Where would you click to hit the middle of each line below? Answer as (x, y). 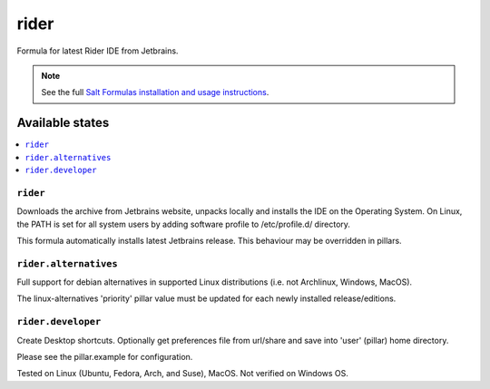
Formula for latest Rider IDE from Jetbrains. (98, 51)
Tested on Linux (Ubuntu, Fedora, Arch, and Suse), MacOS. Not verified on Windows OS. (183, 374)
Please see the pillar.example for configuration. (105, 357)
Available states (63, 123)
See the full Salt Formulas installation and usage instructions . (155, 92)
